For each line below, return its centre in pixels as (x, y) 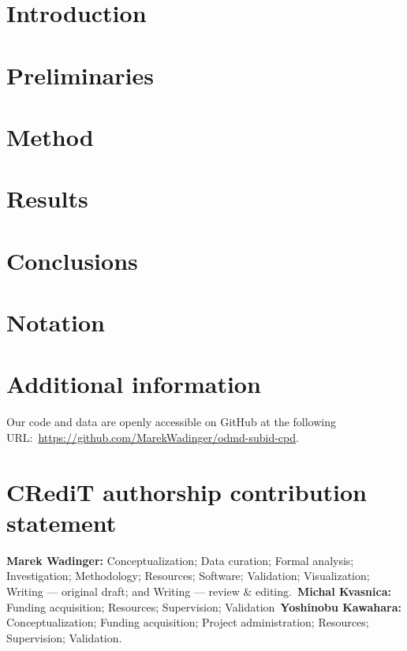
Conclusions (72, 260)
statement (62, 522)
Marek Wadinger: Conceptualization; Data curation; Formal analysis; (180, 560)
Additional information (134, 384)
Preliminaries (80, 75)
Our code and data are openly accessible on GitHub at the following (172, 422)
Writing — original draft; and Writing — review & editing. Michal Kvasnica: (199, 591)
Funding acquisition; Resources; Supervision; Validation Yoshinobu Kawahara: (204, 606)
